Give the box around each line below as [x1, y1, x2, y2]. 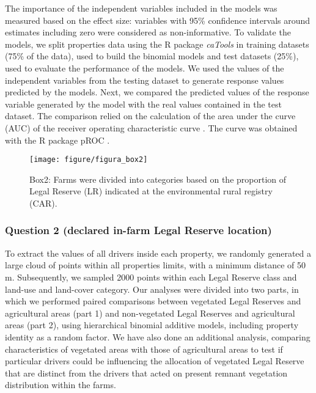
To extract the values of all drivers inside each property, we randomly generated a [5, 246, 311, 259]
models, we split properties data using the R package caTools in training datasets [5, 37, 309, 50]
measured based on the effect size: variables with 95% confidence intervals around [5, 13, 310, 26]
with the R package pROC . [5, 133, 110, 146]
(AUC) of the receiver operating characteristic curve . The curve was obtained [5, 121, 298, 134]
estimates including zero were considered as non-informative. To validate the [5, 26, 291, 39]
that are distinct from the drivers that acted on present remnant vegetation [5, 366, 288, 379]
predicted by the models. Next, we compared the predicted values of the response [5, 86, 309, 98]
